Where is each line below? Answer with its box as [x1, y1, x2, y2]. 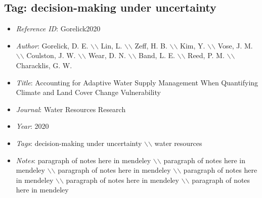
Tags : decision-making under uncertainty [16, 137, 142, 148]
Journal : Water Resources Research [16, 104, 126, 114]
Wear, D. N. [88, 50, 126, 61]
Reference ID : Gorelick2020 [16, 23, 101, 34]
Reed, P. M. [188, 50, 225, 61]
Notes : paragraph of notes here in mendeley [16, 155, 151, 165]
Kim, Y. [180, 40, 205, 51]
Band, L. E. [139, 50, 175, 61]
